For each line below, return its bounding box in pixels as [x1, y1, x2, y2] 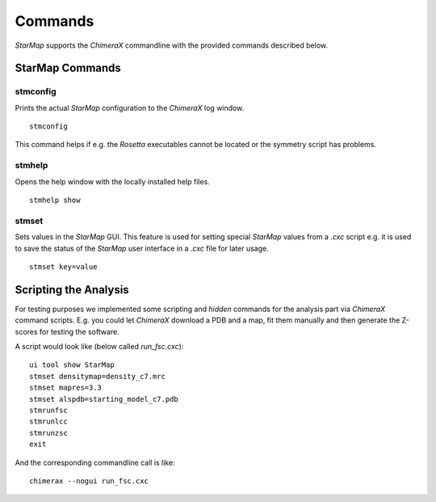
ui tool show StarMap [29, 361, 115, 369]
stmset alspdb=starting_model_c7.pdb [29, 394, 179, 403]
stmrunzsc [29, 428, 68, 437]
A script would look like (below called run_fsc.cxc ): [15, 342, 184, 352]
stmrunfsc [29, 405, 68, 415]
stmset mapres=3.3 [29, 383, 103, 392]
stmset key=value [29, 262, 98, 271]
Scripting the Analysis [15, 283, 129, 297]
